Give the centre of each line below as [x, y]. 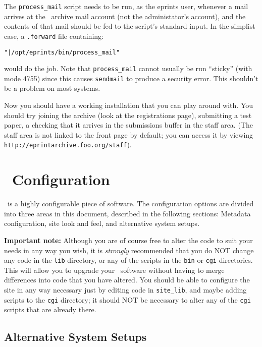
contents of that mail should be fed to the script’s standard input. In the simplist [130, 26]
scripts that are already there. [50, 309]
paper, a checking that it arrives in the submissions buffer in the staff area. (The [128, 125]
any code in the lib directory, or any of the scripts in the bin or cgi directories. [128, 260]
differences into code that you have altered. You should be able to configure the [127, 280]
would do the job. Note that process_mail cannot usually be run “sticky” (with [128, 68]
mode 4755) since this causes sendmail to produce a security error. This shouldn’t [131, 78]
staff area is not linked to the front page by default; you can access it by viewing [129, 134]
